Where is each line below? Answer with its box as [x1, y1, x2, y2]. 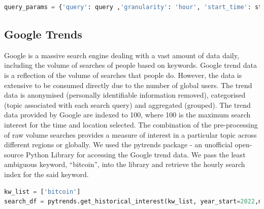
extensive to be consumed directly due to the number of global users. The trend [4, 79, 252, 90]
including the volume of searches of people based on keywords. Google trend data [4, 60, 257, 70]
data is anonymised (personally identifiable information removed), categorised [4, 90, 246, 100]
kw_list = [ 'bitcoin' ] [4, 188, 81, 195]
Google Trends [4, 26, 82, 41]
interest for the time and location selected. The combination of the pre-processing [4, 119, 258, 130]
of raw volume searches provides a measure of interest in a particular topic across [4, 129, 257, 140]
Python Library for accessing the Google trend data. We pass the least [25, 149, 246, 159]
